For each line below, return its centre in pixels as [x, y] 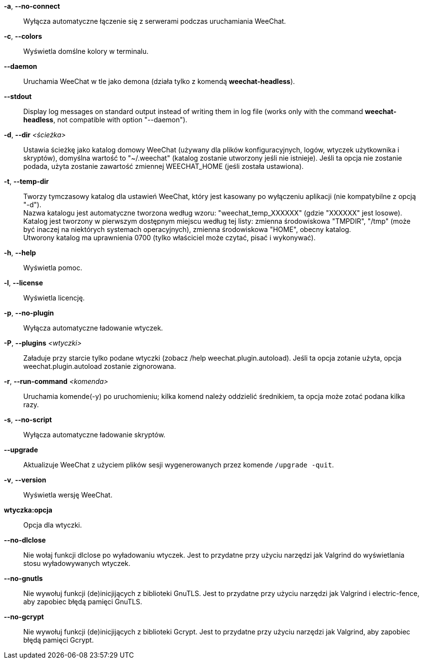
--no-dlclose [25, 540]
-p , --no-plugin [29, 313]
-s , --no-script [28, 420]
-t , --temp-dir [26, 181]
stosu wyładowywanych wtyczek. [77, 563]
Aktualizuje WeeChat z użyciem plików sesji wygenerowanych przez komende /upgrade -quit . [179, 465]
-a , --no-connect [32, 6]
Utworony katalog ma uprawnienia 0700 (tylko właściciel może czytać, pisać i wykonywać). [170, 238]
